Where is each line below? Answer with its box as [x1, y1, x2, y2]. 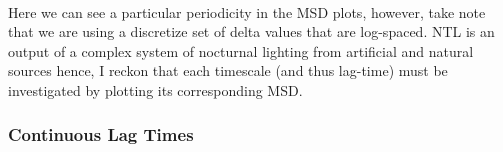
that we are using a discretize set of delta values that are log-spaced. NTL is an [8, 21, 495, 42]
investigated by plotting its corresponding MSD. [8, 79, 303, 100]
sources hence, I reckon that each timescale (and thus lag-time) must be [8, 60, 448, 81]
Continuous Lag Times [8, 122, 194, 147]
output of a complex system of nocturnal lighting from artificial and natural [8, 40, 474, 61]
